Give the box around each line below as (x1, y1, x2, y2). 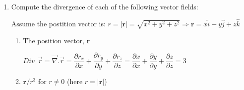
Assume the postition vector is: (11, 18, 106, 28)
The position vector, (23, 35, 84, 45)
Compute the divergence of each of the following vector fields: (11, 1, 198, 11)
